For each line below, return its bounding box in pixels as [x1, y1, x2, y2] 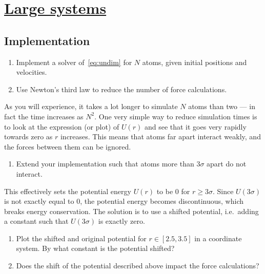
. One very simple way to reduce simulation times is [94, 111, 257, 121]
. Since [212, 185, 234, 196]
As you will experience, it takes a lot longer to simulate [4, 101, 178, 112]
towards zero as [4, 131, 53, 142]
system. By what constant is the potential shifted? [16, 243, 175, 254]
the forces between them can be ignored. [4, 141, 131, 152]
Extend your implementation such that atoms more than [16, 158, 194, 169]
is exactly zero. [98, 216, 145, 226]
